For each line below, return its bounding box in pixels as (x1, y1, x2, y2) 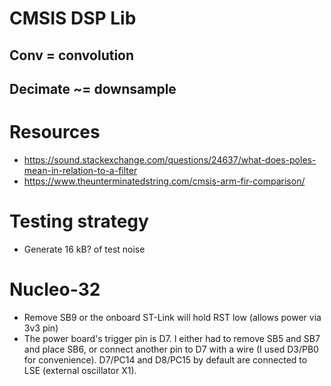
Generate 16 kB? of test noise (23, 243, 146, 255)
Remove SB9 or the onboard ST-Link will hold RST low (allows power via (23, 311, 322, 323)
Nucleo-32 (9, 278, 101, 301)
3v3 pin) (23, 322, 59, 334)
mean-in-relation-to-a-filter (23, 164, 138, 176)
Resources (9, 121, 101, 144)
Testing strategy (9, 210, 149, 233)
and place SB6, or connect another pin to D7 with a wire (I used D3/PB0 (23, 343, 319, 355)
